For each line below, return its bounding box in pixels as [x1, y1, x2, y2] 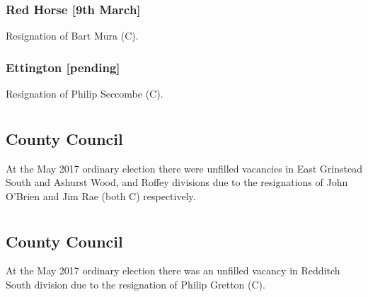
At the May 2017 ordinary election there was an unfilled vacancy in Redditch [6, 263, 340, 278]
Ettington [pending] [6, 58, 120, 76]
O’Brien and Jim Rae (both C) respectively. [6, 188, 196, 203]
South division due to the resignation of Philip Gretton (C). [6, 277, 265, 291]
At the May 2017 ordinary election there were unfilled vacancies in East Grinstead [6, 161, 362, 175]
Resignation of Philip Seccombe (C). [6, 86, 163, 101]
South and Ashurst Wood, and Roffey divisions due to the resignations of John [6, 175, 348, 190]
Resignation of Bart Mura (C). [6, 28, 139, 43]
